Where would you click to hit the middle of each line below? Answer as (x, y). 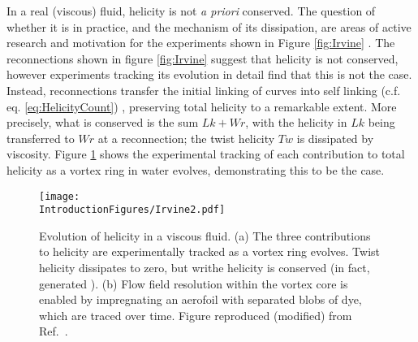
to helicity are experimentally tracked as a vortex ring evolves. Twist (209, 251)
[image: (60, 196)
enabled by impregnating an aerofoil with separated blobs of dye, (200, 299)
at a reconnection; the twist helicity (186, 138)
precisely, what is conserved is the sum (103, 122)
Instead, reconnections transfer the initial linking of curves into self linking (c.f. (204, 90)
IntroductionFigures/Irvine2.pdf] (132, 210)
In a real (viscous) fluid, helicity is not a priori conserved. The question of (191, 11)
